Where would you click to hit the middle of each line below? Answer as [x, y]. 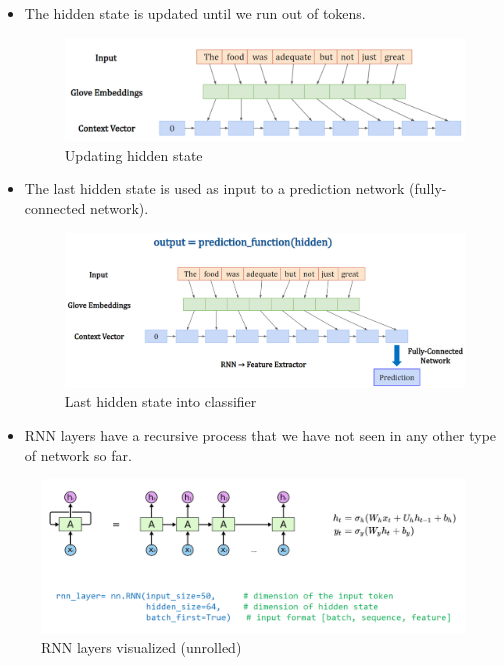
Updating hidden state [133, 154]
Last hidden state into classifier [160, 401]
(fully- [428, 188]
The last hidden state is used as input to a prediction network [214, 188]
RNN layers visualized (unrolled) [141, 647]
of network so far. [78, 454]
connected [55, 207]
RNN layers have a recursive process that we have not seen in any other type [260, 435]
